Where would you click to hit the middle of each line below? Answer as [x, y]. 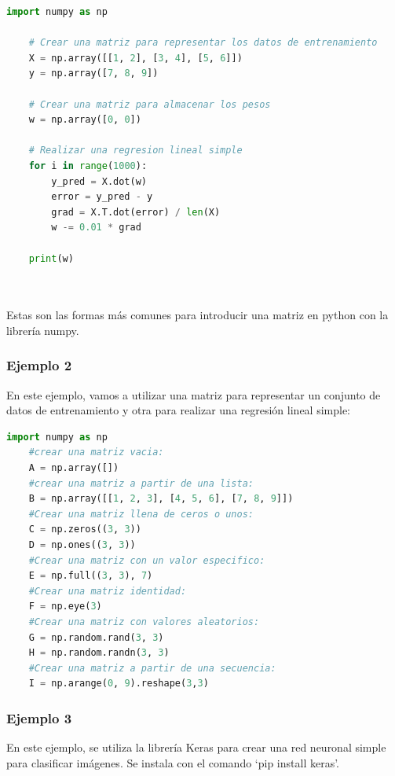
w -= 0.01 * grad [96, 228]
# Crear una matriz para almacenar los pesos [150, 104]
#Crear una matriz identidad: [108, 591]
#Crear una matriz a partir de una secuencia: [152, 668]
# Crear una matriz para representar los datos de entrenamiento [203, 43]
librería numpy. [43, 330]
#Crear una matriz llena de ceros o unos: [141, 514]
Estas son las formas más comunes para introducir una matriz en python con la [197, 315]
